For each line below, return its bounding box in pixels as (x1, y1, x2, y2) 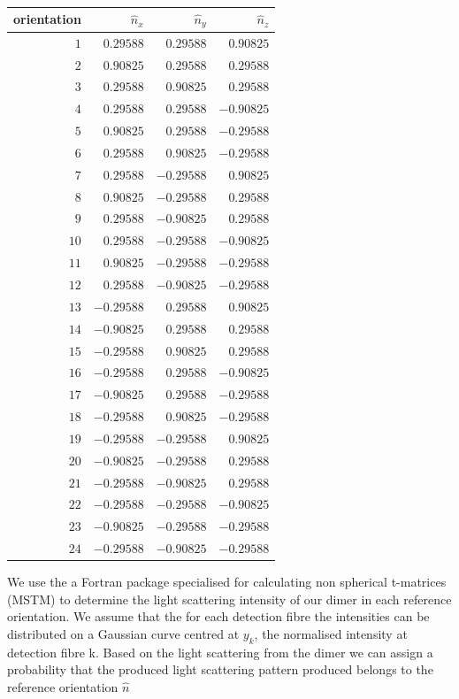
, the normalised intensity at (254, 624, 408, 642)
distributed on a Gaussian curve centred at (7, 624, 240, 642)
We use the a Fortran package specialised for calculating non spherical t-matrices (7, 572, 447, 591)
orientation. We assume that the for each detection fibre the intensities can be (7, 607, 430, 626)
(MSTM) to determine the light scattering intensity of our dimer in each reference (7, 589, 452, 608)
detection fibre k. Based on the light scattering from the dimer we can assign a (7, 642, 433, 661)
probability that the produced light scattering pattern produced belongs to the (7, 660, 433, 679)
